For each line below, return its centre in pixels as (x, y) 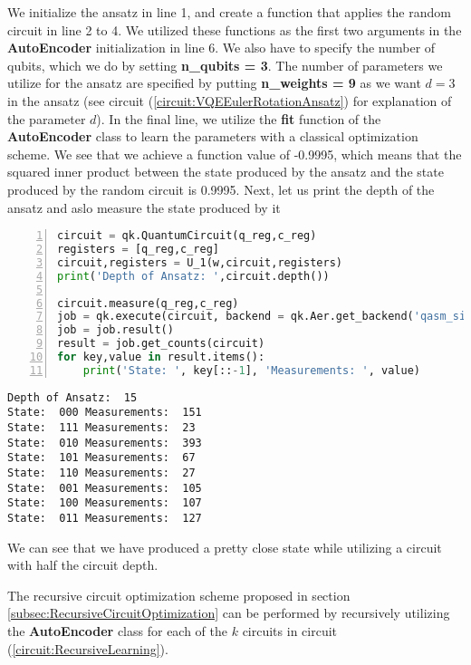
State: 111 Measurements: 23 (101, 428)
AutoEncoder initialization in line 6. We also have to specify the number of (221, 48)
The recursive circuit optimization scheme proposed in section (179, 595)
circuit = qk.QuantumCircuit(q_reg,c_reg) (187, 236)
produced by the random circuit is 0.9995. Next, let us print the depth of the (221, 189)
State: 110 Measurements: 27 (101, 473)
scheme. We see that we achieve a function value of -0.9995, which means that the (235, 154)
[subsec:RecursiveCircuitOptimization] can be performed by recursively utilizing (229, 613)
